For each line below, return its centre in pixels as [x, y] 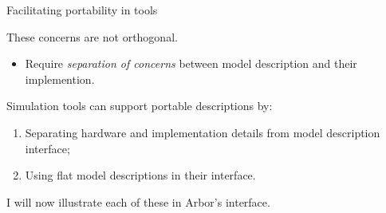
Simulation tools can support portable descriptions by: [140, 106]
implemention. [60, 79]
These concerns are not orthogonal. [92, 36]
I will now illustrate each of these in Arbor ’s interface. [138, 201]
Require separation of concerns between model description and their [191, 63]
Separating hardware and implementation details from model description [203, 132]
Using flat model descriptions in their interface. [140, 175]
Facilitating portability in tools [82, 10]
